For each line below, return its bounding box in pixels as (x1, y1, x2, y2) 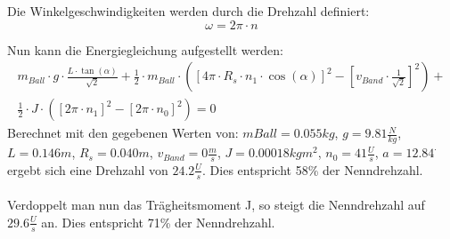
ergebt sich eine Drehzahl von (7, 160, 168, 179)
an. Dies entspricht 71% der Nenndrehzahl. (41, 212, 275, 231)
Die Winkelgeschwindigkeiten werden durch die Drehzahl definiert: (7, 2, 370, 20)
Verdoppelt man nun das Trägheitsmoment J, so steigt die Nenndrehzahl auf (7, 195, 425, 214)
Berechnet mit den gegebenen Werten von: (7, 123, 239, 142)
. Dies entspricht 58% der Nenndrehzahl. (202, 160, 423, 179)
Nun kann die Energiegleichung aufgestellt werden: (7, 40, 283, 59)
